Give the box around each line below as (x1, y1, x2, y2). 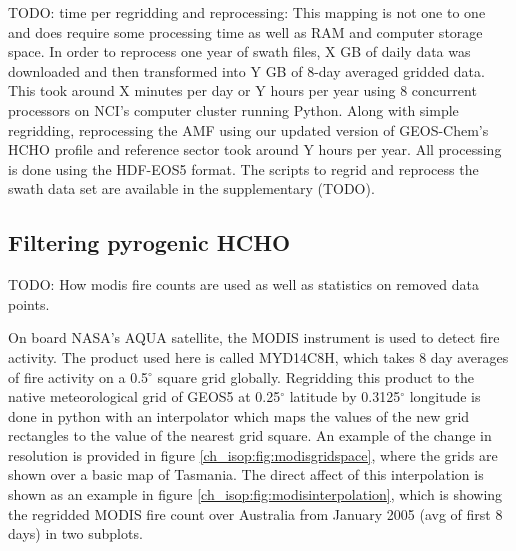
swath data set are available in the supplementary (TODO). (8, 178, 375, 199)
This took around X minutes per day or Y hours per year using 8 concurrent (8, 80, 477, 101)
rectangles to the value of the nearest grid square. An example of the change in (8, 425, 492, 446)
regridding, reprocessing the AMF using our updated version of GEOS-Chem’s (8, 119, 489, 140)
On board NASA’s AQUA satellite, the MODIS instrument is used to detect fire (8, 327, 500, 348)
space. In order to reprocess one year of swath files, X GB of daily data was (8, 41, 471, 62)
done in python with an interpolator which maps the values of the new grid (8, 405, 470, 426)
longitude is (409, 386, 481, 407)
